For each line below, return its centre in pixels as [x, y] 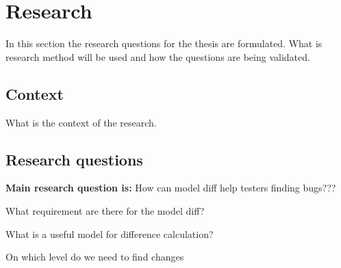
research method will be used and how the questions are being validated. [158, 56]
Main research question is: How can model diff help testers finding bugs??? [171, 188]
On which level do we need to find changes [95, 257]
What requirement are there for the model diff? [105, 210]
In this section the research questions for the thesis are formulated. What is [164, 43]
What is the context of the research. [81, 122]
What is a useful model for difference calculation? [110, 233]
